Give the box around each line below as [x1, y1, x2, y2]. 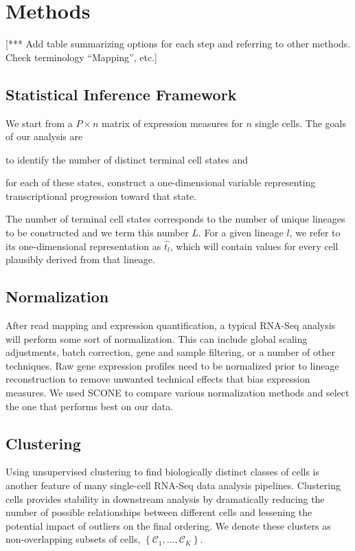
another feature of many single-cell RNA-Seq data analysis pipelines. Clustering [5, 478, 341, 493]
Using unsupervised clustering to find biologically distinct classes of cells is [5, 464, 320, 479]
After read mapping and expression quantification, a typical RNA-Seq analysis [5, 318, 336, 333]
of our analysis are [5, 129, 83, 144]
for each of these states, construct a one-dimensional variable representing [5, 175, 316, 190]
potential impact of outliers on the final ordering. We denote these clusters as [5, 518, 331, 532]
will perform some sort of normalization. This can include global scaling [5, 331, 308, 346]
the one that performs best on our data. [5, 398, 174, 413]
